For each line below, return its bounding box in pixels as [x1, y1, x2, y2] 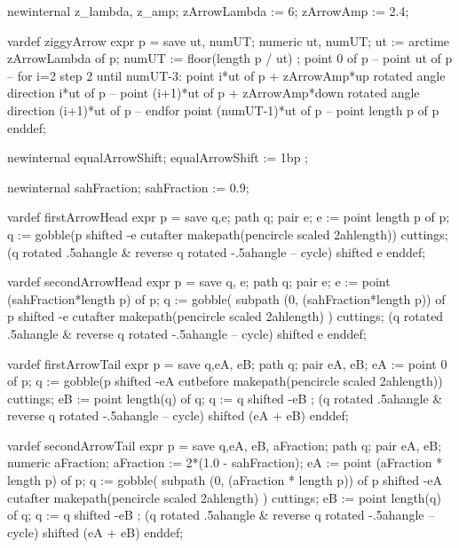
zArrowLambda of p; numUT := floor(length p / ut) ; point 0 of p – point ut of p [7, 49, 453, 67]
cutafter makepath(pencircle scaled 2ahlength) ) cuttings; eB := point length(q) [7, 488, 441, 506]
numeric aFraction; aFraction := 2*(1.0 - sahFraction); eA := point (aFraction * [7, 453, 443, 472]
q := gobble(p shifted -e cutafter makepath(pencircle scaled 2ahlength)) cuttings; [7, 224, 448, 243]
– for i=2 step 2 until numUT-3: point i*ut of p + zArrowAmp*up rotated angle [7, 66, 446, 84]
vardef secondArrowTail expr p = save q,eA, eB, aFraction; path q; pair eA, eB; [7, 435, 442, 454]
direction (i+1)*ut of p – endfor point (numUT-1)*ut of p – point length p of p [7, 100, 439, 119]
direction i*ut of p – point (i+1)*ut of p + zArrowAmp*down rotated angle [7, 83, 420, 102]
